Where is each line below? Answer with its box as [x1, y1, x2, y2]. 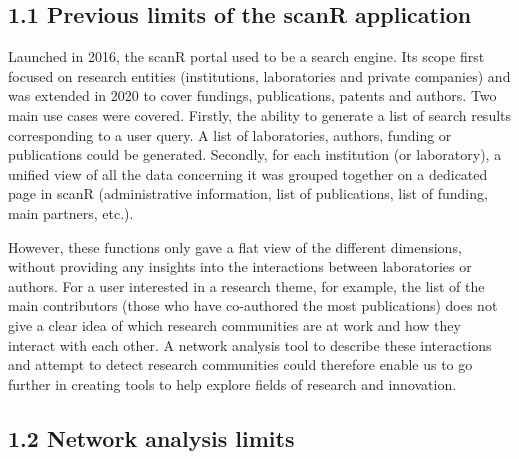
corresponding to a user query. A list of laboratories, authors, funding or [8, 124, 452, 145]
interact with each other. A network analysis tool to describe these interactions [8, 334, 492, 355]
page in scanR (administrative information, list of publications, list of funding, [8, 183, 488, 204]
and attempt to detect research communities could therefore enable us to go [8, 354, 473, 375]
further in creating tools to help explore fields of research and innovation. [8, 373, 457, 394]
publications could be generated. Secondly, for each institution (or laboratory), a [8, 144, 502, 165]
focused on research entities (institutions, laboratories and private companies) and [8, 65, 511, 86]
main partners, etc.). [8, 202, 134, 223]
